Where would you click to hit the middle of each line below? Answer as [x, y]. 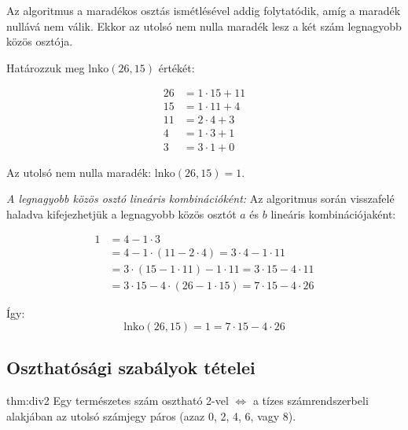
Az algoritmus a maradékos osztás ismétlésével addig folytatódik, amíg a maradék [204, 10]
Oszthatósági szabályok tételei [131, 368]
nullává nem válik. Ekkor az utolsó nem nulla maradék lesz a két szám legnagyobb [204, 26]
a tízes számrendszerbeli [311, 401]
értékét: [176, 67]
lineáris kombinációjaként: [333, 213]
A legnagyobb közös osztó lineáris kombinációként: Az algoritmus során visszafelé [200, 198]
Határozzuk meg [46, 67]
